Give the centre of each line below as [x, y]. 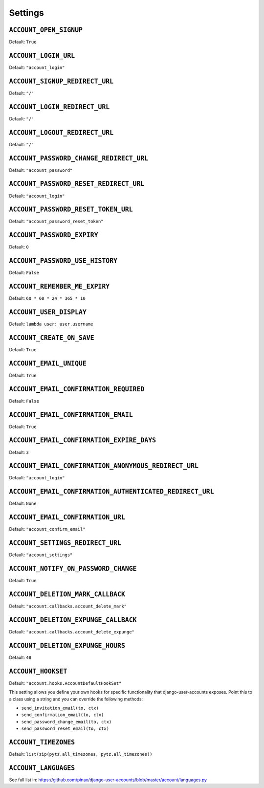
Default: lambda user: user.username [51, 324]
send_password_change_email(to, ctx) [66, 722]
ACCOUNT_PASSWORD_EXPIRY [54, 235]
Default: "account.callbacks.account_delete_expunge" [72, 631]
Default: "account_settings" [41, 555]
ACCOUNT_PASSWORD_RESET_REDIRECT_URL [77, 184]
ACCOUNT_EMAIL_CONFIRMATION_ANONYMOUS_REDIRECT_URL [104, 466]
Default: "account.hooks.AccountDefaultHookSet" [65, 683]
